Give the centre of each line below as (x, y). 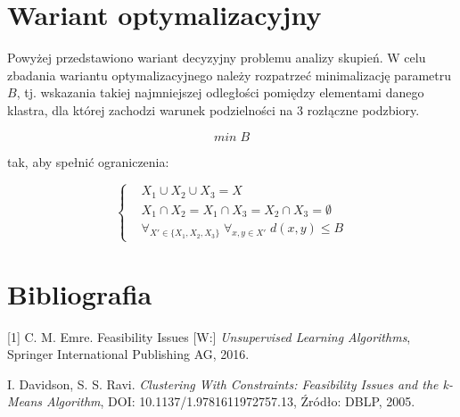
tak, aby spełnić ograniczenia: (88, 161)
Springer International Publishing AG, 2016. (128, 354)
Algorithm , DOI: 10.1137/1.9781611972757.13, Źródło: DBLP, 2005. (231, 401)
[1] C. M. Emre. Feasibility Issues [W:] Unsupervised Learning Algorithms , (209, 336)
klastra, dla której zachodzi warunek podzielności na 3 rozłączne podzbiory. (214, 109)
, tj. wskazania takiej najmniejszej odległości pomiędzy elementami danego (220, 92)
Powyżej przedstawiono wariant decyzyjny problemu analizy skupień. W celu (217, 58)
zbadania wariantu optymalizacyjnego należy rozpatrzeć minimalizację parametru (229, 75)
